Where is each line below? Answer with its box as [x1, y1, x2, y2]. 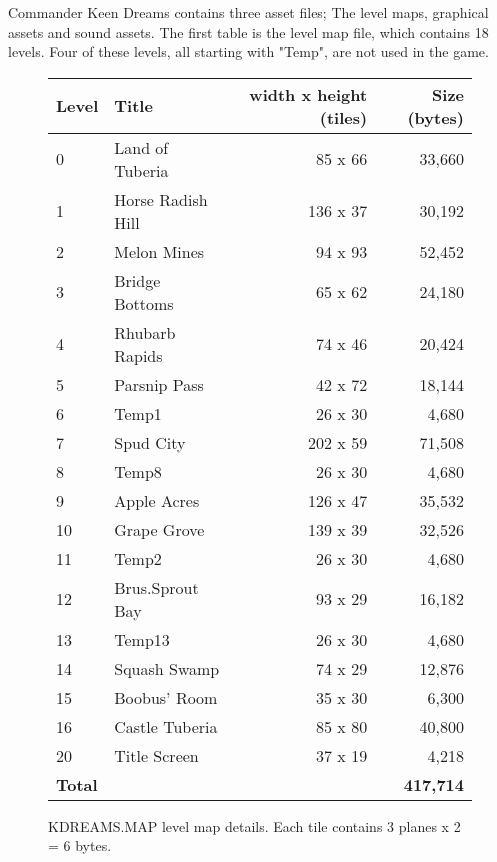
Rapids [114, 343, 163, 367]
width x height [249, 82, 368, 106]
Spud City [114, 430, 186, 454]
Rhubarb [114, 320, 176, 344]
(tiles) [319, 105, 368, 129]
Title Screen [114, 743, 199, 767]
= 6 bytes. [48, 835, 112, 856]
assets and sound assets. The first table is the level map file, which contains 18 [8, 21, 489, 42]
